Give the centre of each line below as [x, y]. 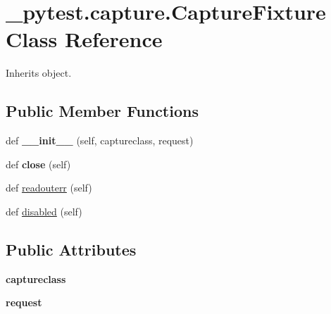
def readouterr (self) [49, 188]
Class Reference [84, 39]
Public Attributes [71, 249]
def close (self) [38, 164]
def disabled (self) [44, 211]
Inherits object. [39, 73]
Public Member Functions [102, 111]
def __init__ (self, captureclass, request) [100, 140]
